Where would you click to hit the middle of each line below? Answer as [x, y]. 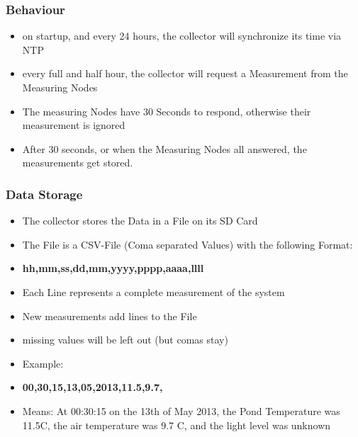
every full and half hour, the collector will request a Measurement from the [185, 73]
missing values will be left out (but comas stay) [125, 340]
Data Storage [44, 194]
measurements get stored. [78, 163]
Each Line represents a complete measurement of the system [153, 291]
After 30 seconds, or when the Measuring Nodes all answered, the [164, 148]
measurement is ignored [74, 125]
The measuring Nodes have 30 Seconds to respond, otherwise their [167, 111]
